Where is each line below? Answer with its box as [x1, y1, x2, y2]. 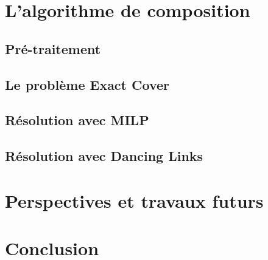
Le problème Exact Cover [5, 75, 169, 94]
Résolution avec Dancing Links [5, 146, 203, 165]
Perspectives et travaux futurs [5, 188, 264, 213]
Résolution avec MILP [5, 111, 149, 129]
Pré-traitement [5, 39, 101, 58]
